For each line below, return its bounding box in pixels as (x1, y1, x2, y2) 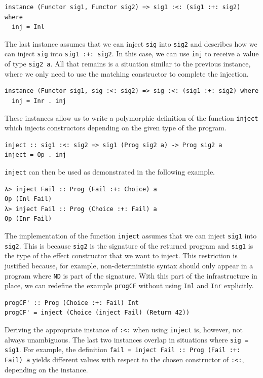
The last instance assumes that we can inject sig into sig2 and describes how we (5, 38, 257, 49)
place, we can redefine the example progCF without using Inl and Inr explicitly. (5, 280, 254, 291)
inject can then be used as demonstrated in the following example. (5, 166, 215, 177)
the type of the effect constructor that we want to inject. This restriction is (5, 250, 238, 261)
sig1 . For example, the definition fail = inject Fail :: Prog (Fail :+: (5, 344, 241, 355)
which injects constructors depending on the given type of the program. (5, 122, 227, 133)
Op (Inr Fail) (5, 215, 52, 223)
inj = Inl (12, 23, 45, 31)
